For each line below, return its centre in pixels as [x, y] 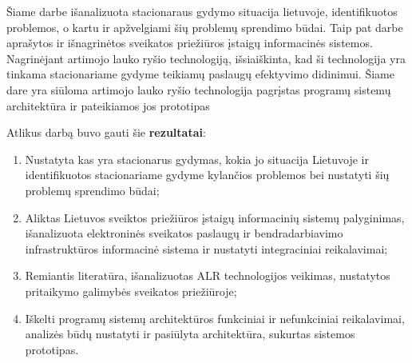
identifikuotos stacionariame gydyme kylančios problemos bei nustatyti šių [207, 175]
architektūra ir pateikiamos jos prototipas [108, 105]
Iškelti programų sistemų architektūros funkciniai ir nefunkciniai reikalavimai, [215, 318]
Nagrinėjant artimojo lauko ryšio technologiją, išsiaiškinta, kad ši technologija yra [206, 58]
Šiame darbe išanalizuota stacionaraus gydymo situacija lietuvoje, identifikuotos [202, 11]
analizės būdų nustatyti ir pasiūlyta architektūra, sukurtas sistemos [190, 334]
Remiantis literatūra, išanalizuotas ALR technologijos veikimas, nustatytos [208, 275]
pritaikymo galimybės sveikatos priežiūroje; [131, 291]
